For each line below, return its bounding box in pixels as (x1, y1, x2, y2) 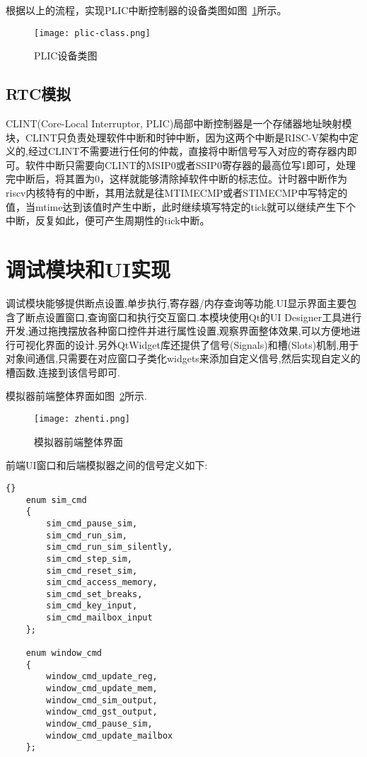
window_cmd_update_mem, (46, 683, 158, 694)
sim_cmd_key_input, (46, 601, 138, 611)
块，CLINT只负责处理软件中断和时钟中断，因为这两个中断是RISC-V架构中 (6, 129, 349, 144)
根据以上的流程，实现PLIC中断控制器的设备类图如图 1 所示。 (6, 3, 287, 17)
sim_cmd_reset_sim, (46, 565, 138, 576)
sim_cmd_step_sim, (46, 553, 132, 564)
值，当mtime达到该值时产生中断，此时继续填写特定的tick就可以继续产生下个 (6, 199, 356, 214)
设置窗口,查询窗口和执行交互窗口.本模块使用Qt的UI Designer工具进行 (45, 309, 362, 324)
